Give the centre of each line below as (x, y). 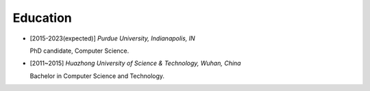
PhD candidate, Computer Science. (79, 51)
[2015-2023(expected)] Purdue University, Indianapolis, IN (112, 38)
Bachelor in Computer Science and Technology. (97, 76)
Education (42, 18)
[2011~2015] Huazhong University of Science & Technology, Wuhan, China (135, 63)
